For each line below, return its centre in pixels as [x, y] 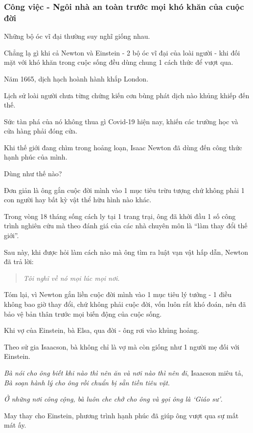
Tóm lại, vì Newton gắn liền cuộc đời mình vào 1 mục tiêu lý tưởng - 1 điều [118, 294]
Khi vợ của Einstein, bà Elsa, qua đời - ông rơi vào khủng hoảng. [102, 330]
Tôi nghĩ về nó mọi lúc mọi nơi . [71, 278]
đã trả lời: [19, 261]
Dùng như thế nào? [33, 174]
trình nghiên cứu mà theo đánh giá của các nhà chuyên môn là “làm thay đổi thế [126, 226]
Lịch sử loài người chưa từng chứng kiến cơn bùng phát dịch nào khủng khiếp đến [127, 95]
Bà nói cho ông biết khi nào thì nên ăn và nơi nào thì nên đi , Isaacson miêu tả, [124, 372]
